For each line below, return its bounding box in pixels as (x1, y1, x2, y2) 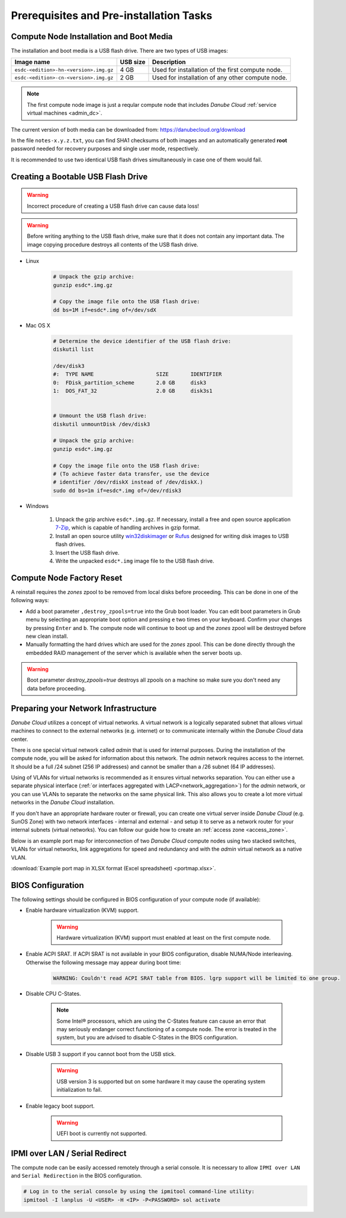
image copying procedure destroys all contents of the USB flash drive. (27, 241, 198, 248)
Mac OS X (25, 322, 50, 329)
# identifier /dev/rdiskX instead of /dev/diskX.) (53, 479, 204, 486)
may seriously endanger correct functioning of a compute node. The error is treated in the (56, 1026, 277, 1032)
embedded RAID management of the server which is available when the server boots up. (25, 649, 242, 656)
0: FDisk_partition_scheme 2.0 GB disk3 (53, 379, 207, 386)
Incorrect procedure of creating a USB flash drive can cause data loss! (27, 202, 200, 209)
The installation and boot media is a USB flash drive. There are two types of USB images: (11, 47, 228, 55)
